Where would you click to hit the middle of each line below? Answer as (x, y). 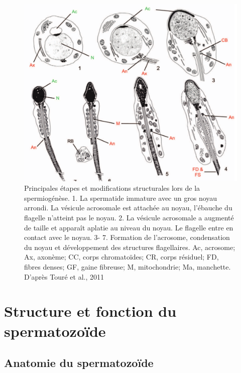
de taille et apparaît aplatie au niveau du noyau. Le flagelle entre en (129, 227)
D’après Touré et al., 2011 (64, 276)
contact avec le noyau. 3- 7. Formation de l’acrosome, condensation (127, 237)
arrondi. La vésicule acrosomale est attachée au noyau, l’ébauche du (128, 208)
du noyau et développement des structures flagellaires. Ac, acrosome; (130, 247)
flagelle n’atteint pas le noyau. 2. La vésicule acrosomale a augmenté (129, 217)
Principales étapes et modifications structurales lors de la (112, 188)
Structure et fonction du (90, 311)
